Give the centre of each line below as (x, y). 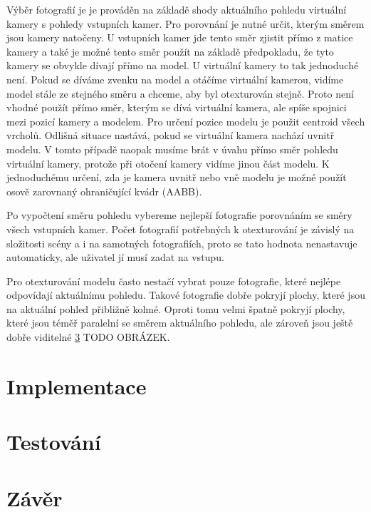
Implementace (77, 385)
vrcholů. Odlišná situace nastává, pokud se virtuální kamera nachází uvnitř (171, 135)
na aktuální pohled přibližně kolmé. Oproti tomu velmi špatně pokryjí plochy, (176, 308)
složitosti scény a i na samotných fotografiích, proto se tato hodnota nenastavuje (182, 243)
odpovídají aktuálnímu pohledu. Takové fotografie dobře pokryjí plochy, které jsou (186, 295)
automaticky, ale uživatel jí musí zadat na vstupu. (115, 257)
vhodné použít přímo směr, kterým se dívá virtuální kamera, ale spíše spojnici (177, 107)
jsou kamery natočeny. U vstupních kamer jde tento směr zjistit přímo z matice (180, 37)
